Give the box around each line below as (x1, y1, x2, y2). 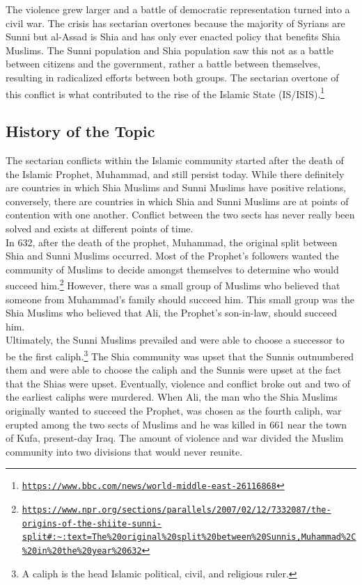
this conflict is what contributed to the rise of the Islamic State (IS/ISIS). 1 (6, 84, 325, 101)
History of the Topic (6, 120, 155, 142)
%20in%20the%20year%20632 (22, 546, 142, 556)
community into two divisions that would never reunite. (6, 444, 243, 458)
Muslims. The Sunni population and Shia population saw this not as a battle (6, 42, 334, 57)
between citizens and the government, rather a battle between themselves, (6, 56, 321, 71)
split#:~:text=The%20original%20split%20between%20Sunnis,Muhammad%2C (22, 532, 356, 543)
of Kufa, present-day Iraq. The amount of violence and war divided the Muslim (6, 431, 344, 445)
